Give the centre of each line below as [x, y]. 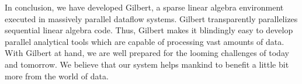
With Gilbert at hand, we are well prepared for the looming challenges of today [147, 53]
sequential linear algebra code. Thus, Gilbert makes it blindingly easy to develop [149, 30]
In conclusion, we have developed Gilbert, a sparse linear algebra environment [144, 7]
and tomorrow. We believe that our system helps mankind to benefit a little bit [147, 64]
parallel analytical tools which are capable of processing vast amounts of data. [145, 41]
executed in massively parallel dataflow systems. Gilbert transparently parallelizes [151, 18]
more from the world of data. [57, 76]
